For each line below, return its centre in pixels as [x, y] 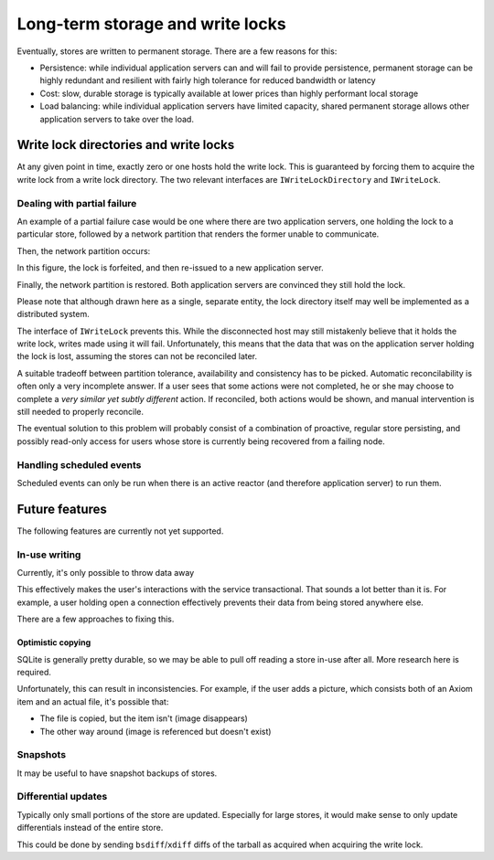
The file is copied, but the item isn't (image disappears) [144, 718]
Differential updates [62, 797]
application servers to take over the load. [117, 119]
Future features [62, 509]
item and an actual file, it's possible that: [93, 701]
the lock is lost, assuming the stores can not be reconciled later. [137, 356]
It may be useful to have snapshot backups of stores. [117, 773]
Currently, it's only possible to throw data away [106, 572]
